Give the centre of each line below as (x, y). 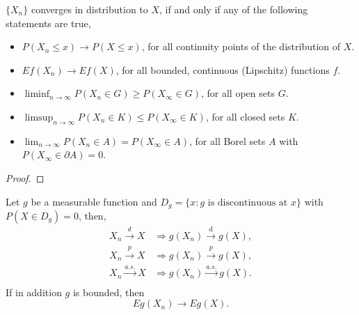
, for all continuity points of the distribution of (241, 46)
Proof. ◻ (25, 177)
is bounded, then (109, 292)
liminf (37, 94)
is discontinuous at (248, 202)
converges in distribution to (89, 9)
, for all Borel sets (228, 140)
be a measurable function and (94, 201)
